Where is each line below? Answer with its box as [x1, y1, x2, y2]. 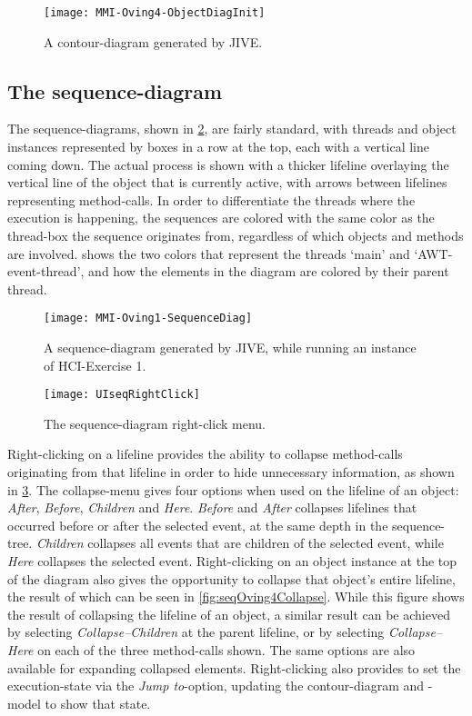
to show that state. [45, 693, 151, 712]
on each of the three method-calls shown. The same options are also [37, 641, 416, 660]
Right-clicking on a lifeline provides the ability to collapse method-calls [7, 444, 403, 463]
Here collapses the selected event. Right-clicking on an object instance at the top [7, 552, 457, 571]
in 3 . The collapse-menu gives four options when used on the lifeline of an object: [7, 480, 459, 499]
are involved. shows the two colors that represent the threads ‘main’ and [7, 244, 410, 263]
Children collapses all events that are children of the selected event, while [35, 533, 444, 552]
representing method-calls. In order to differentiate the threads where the [7, 190, 416, 209]
